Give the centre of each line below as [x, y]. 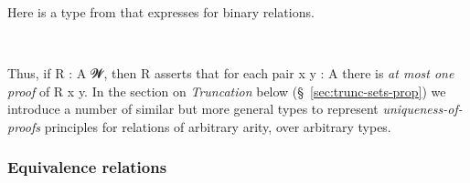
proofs [24, 126]
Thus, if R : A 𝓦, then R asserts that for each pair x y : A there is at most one [231, 73]
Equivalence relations [87, 167]
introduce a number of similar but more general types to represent [193, 109]
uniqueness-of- [422, 109]
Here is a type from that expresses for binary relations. [161, 12]
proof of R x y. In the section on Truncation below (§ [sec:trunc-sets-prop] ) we [227, 91]
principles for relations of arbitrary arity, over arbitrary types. [218, 126]
